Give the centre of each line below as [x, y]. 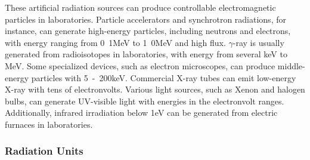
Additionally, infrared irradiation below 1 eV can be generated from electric [141, 113]
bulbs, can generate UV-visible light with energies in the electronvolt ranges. [145, 101]
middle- [291, 65]
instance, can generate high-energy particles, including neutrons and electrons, [148, 31]
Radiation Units [44, 151]
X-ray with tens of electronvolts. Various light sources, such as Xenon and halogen [155, 89]
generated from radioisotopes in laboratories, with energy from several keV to [146, 54]
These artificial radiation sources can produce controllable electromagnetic [140, 7]
